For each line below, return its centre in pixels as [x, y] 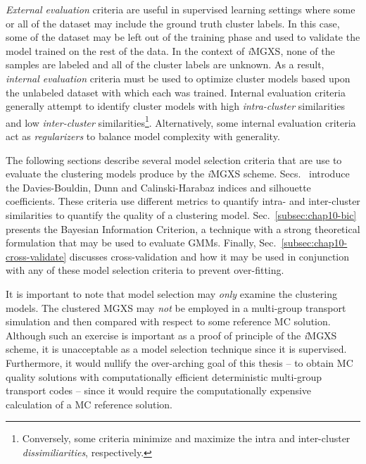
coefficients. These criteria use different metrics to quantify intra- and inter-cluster [183, 201]
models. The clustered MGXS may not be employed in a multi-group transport [176, 307]
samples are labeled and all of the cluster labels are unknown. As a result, [165, 64]
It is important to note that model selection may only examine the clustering [171, 293]
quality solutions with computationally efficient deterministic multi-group [164, 376]
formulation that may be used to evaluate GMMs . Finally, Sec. [141, 243]
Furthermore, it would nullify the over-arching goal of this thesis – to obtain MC [179, 362]
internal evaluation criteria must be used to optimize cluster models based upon [178, 78]
